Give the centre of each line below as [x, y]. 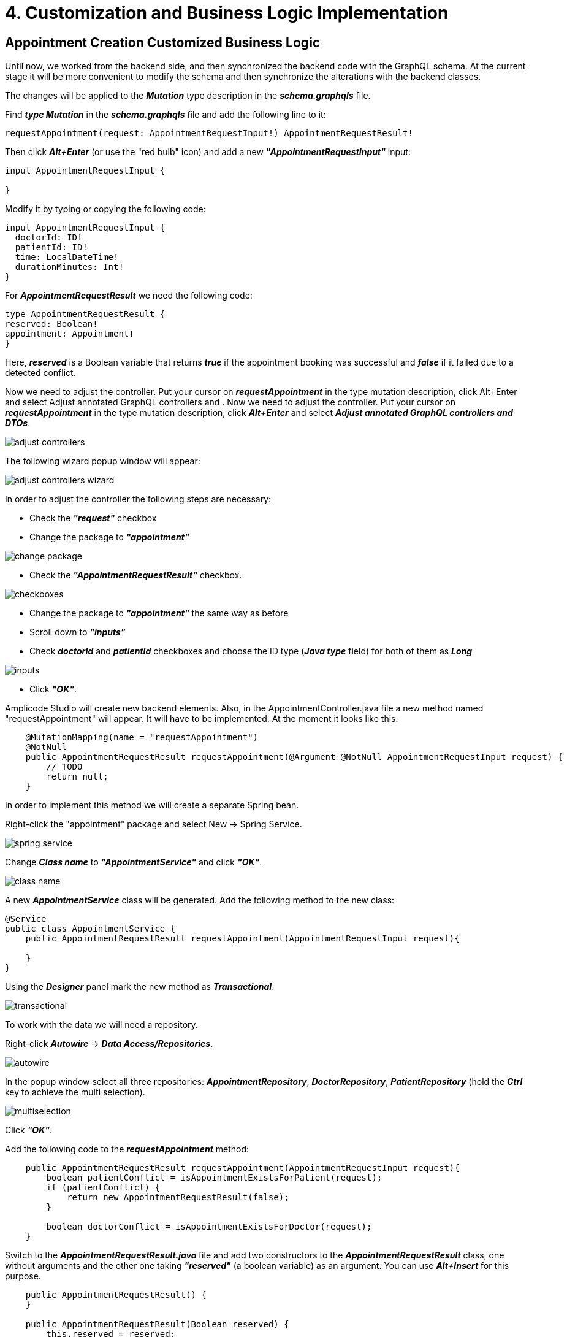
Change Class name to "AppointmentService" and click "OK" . [134, 862]
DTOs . [18, 423]
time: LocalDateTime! [67, 257]
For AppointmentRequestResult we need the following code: [129, 296]
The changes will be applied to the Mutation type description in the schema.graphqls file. [188, 96]
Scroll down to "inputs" [78, 632]
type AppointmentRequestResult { [85, 314]
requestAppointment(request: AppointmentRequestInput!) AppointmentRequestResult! [209, 133]
